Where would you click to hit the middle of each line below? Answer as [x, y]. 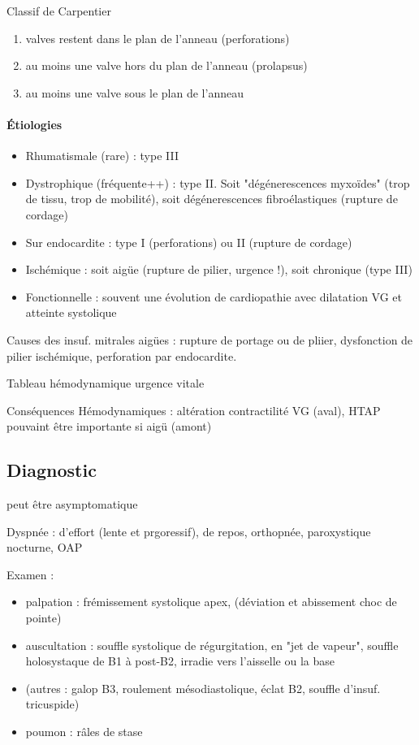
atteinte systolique [71, 312]
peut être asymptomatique [72, 504]
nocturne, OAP [45, 547]
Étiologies [35, 124]
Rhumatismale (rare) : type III [102, 156]
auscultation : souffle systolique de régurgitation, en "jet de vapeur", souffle [212, 645]
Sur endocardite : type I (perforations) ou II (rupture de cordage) [189, 242]
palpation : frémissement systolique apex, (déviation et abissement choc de [211, 602]
